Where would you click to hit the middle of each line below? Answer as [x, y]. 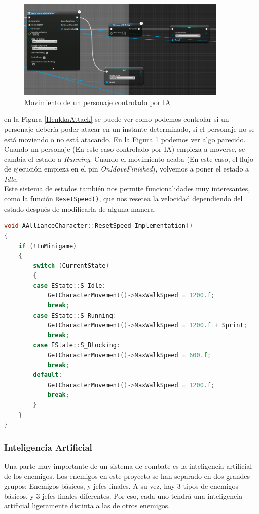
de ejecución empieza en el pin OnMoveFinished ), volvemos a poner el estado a [127, 169]
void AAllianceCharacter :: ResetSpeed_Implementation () [99, 226]
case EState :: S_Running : [75, 315]
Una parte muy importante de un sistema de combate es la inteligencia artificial [128, 466]
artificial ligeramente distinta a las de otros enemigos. [87, 506]
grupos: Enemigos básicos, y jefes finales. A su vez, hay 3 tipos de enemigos [121, 486]
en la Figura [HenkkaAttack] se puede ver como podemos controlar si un [117, 119]
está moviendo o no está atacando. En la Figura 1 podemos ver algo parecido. [125, 139]
